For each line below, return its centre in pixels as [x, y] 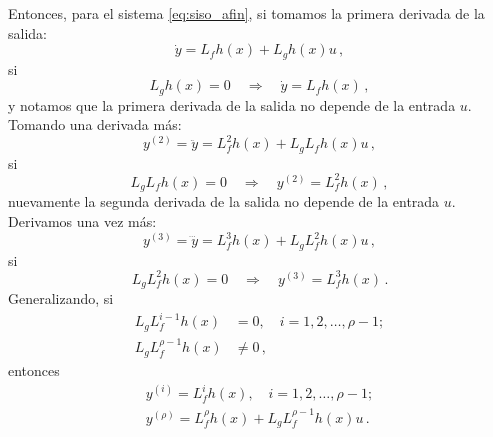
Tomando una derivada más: [95, 124]
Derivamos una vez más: [82, 220]
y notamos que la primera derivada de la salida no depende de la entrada [232, 104]
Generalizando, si [61, 298]
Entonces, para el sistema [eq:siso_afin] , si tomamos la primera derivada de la [246, 13]
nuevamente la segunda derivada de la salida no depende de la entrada [224, 201]
